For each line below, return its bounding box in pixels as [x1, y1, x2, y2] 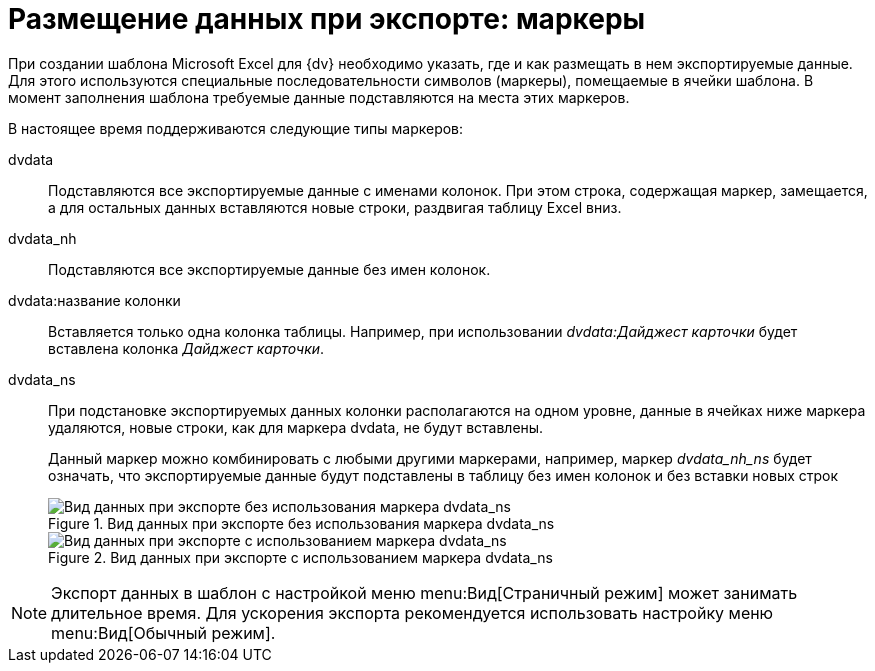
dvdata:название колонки [8, 291, 181, 309]
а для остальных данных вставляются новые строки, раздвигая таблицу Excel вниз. [48, 198, 622, 216]
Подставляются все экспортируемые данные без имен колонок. [48, 260, 491, 278]
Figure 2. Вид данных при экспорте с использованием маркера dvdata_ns [48, 548, 553, 566]
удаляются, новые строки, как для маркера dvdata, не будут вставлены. [48, 418, 544, 436]
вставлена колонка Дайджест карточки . [48, 339, 325, 357]
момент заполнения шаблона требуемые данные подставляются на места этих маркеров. [8, 88, 630, 106]
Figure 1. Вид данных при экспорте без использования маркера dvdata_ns [48, 514, 555, 532]
